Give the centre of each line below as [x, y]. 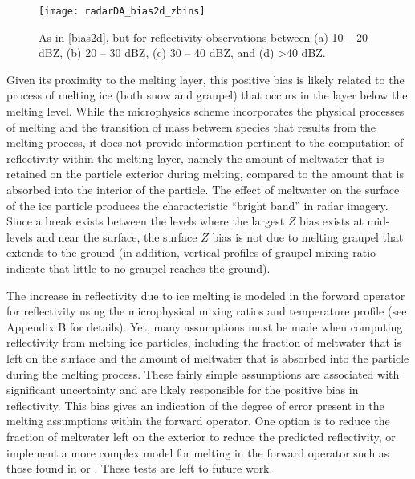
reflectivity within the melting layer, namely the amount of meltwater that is [195, 158]
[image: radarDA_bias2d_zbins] [122, 11]
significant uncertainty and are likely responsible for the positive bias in [183, 390]
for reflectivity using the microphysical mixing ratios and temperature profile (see [207, 311]
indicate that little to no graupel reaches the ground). [138, 268]
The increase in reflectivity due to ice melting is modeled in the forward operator [206, 295]
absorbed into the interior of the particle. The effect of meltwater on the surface [203, 189]
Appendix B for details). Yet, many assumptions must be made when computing [205, 326]
